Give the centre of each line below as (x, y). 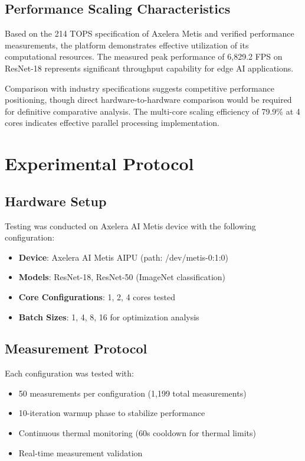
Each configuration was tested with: (69, 373)
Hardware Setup (56, 201)
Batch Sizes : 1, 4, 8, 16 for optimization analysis (109, 316)
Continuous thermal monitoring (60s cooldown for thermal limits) (137, 433)
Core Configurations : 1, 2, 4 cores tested (97, 296)
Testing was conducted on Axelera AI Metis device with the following (130, 225)
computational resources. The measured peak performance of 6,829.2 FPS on (144, 56)
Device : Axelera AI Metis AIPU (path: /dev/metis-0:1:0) (124, 257)
